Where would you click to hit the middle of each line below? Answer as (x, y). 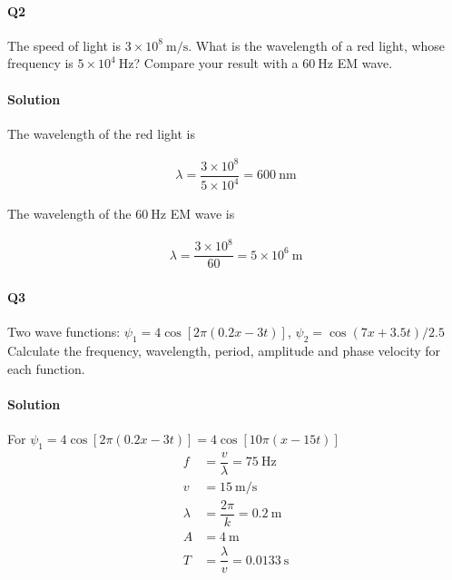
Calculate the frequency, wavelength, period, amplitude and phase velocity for (224, 351)
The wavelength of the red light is (101, 133)
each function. (46, 368)
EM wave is (202, 214)
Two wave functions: (64, 332)
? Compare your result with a (216, 63)
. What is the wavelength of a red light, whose (317, 45)
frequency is (40, 63)
